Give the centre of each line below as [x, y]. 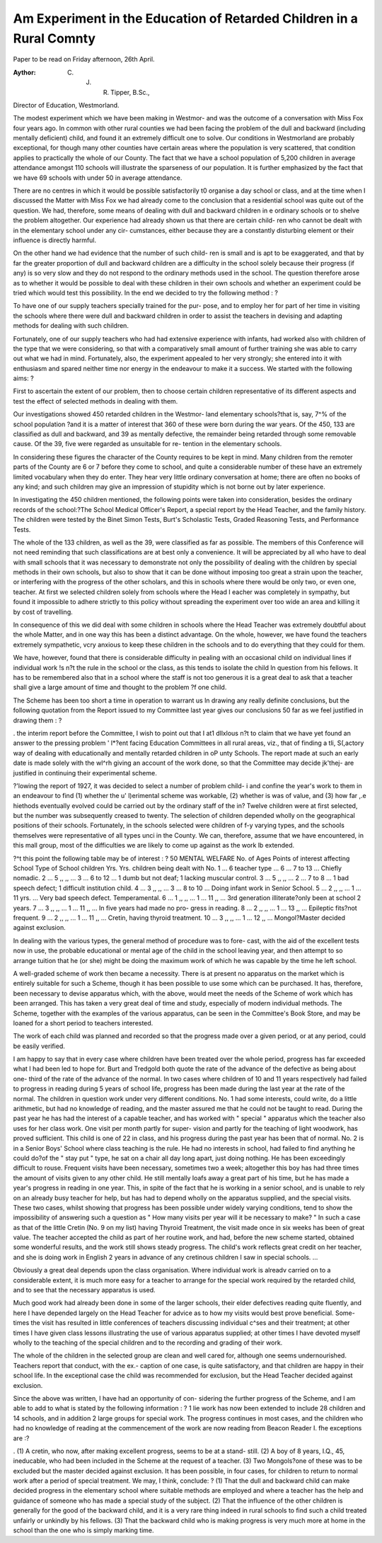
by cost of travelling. [43, 612]
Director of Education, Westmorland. [66, 105]
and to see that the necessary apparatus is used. [84, 1290]
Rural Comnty [54, 38]
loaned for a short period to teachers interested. [83, 1023]
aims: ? [24, 378]
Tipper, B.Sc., [130, 92]
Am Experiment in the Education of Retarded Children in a [186, 18]
